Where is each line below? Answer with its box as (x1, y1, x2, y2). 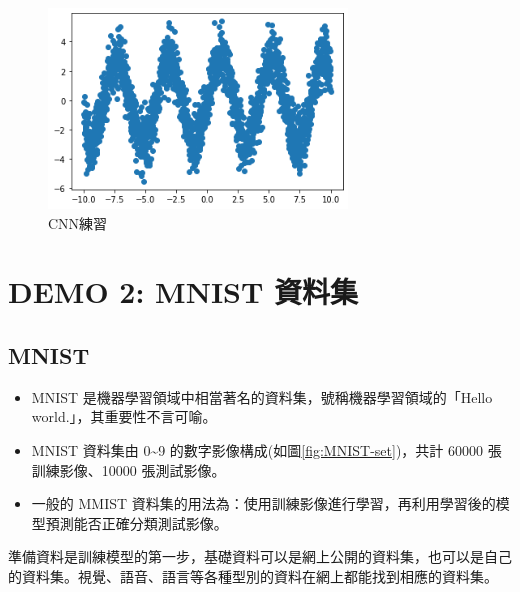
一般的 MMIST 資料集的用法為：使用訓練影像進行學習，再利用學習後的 (31, 493, 496, 514)
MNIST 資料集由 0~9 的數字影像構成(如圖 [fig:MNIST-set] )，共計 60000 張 (31, 440, 502, 461)
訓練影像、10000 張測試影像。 (31, 459, 226, 480)
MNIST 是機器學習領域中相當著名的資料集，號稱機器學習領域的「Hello (31, 386, 493, 407)
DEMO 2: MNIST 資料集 (8, 271, 359, 312)
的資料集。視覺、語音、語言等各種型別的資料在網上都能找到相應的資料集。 (8, 566, 498, 586)
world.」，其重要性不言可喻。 (31, 406, 217, 427)
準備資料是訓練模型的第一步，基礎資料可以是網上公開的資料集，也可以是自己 (8, 546, 512, 567)
